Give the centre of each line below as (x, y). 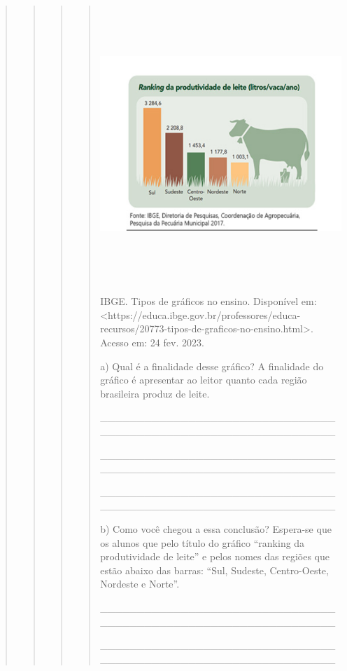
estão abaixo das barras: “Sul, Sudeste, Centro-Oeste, (214, 570)
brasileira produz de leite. (155, 393)
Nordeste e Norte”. (140, 584)
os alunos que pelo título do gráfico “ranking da (203, 542)
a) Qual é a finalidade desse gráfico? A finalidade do (212, 366)
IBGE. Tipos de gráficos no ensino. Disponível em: (208, 301)
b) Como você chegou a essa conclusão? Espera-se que (216, 528)
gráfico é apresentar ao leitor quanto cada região (204, 380)
